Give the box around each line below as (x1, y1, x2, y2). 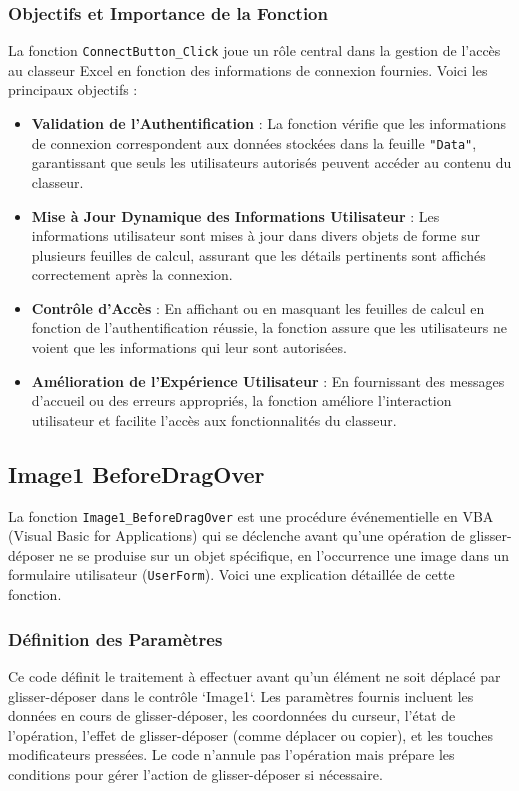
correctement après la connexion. (31, 264, 233, 285)
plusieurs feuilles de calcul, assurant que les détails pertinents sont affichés (31, 244, 486, 265)
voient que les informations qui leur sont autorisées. (31, 337, 347, 358)
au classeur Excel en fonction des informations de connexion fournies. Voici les (8, 59, 488, 80)
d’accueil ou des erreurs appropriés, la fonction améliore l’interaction (31, 390, 452, 411)
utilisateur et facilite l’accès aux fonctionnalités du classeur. (31, 409, 397, 430)
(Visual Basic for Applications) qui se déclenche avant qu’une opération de (8, 525, 465, 546)
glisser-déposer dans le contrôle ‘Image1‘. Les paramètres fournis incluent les (8, 685, 474, 706)
